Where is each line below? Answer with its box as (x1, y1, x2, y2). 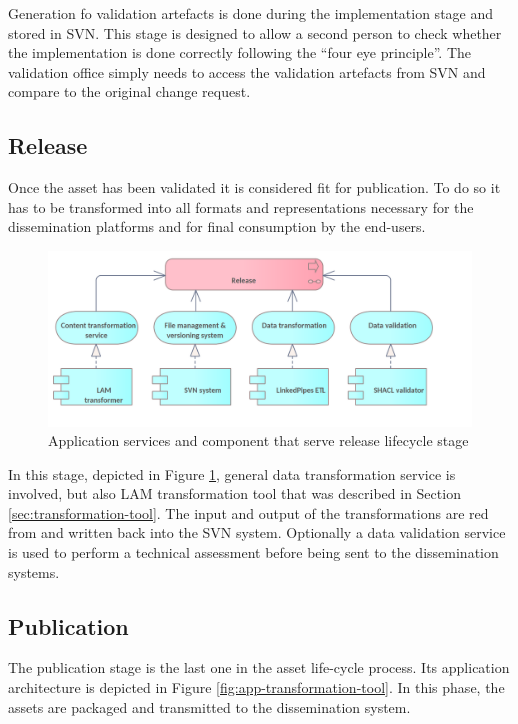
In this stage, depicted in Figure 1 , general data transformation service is (8, 463, 456, 484)
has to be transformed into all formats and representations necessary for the (8, 196, 474, 217)
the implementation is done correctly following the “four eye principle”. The (8, 42, 472, 63)
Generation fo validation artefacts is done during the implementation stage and (8, 3, 494, 23)
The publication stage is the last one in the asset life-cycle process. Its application (8, 657, 510, 678)
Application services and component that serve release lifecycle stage (48, 430, 469, 451)
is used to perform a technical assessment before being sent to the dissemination (8, 542, 499, 563)
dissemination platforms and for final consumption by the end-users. (8, 216, 426, 237)
